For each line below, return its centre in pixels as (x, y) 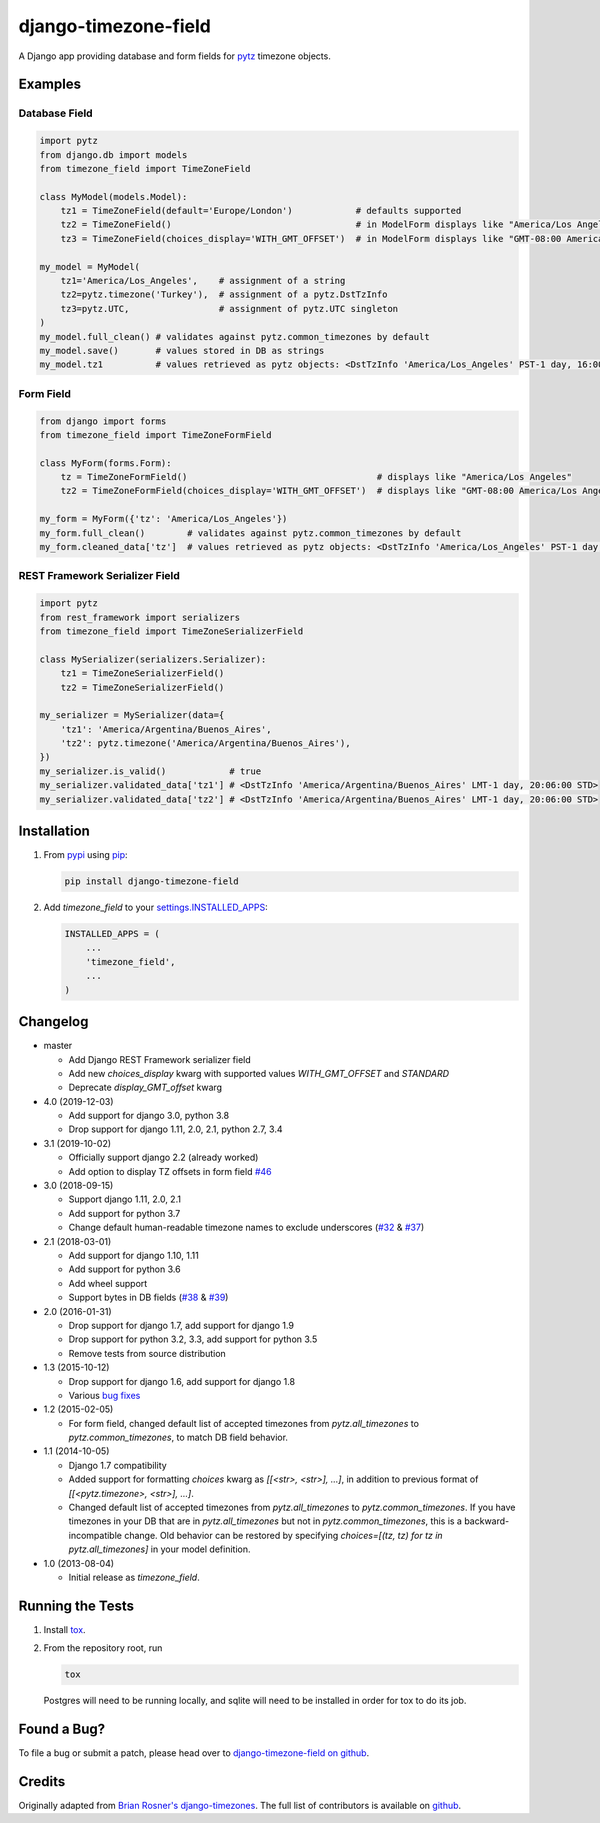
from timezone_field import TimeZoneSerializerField (171, 631)
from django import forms (103, 421)
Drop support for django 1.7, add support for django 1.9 (181, 1325)
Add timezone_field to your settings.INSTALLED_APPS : (156, 907)
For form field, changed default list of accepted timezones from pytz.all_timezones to (244, 1423)
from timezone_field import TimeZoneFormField (155, 434)
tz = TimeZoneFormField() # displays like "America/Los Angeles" (316, 477)
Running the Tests (76, 1605)
